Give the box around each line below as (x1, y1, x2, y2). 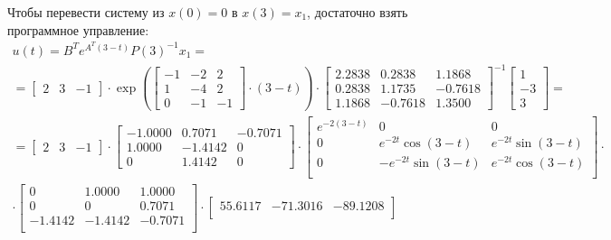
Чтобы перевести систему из (7, 3, 165, 21)
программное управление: (7, 20, 149, 39)
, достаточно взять (307, 3, 408, 21)
